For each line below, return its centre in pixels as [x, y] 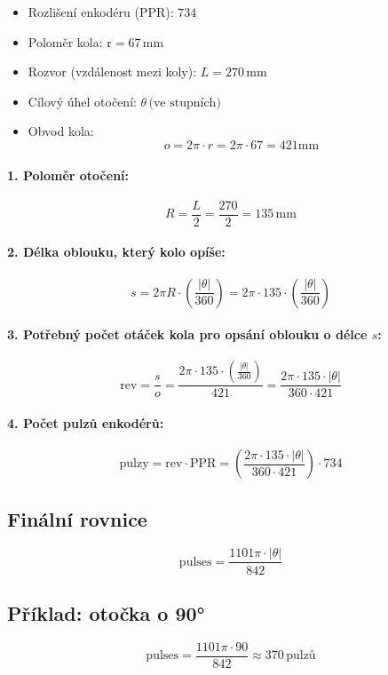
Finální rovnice [77, 518]
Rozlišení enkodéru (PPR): [101, 12]
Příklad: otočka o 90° [106, 612]
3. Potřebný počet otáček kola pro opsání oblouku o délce [187, 334]
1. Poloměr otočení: [68, 175]
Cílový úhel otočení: [82, 101]
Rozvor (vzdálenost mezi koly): [112, 71]
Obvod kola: [61, 131]
